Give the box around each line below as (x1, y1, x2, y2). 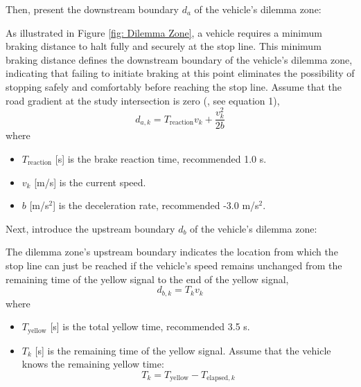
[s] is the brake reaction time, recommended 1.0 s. (55, 152, 267, 166)
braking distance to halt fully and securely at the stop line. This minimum (6, 39, 322, 53)
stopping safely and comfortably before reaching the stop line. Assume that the (6, 79, 342, 93)
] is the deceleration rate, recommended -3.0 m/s (53, 198, 259, 213)
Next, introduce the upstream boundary (6, 221, 175, 235)
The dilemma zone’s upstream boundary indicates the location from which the (6, 244, 338, 259)
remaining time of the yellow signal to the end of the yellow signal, (6, 271, 289, 286)
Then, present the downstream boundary (6, 2, 179, 16)
